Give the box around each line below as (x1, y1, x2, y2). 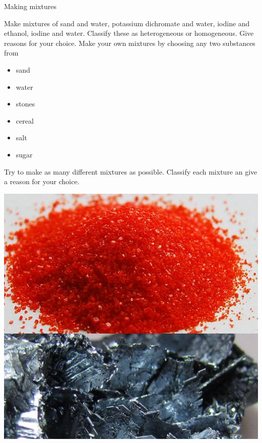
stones (16, 98, 35, 109)
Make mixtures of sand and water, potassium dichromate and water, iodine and (4, 18, 250, 28)
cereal (16, 115, 34, 126)
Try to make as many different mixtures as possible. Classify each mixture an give (4, 166, 257, 177)
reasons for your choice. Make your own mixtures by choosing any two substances (4, 37, 255, 48)
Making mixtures (4, 1, 56, 11)
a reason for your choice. (4, 176, 80, 187)
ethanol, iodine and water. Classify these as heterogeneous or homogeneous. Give (4, 28, 254, 38)
